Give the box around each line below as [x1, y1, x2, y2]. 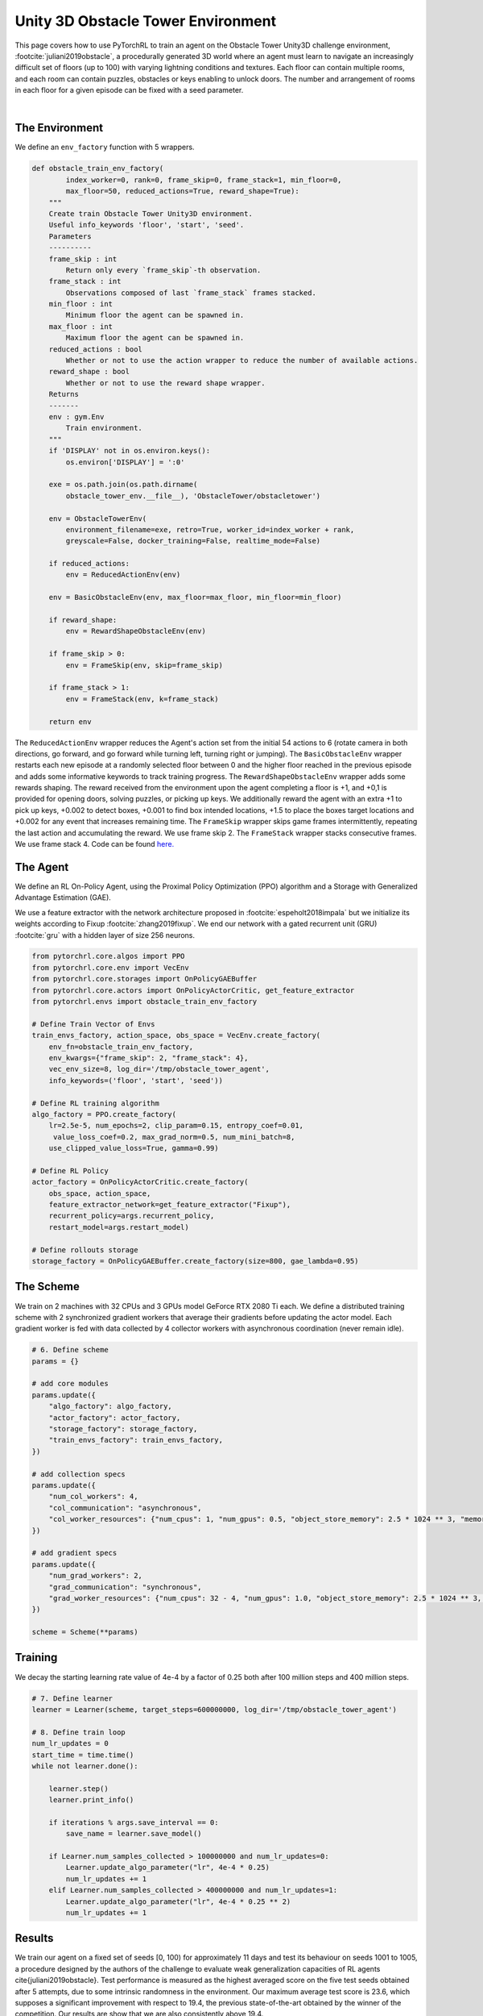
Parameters [48, 231, 92, 241]
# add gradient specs [31, 1548, 118, 1558]
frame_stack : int [48, 277, 122, 286]
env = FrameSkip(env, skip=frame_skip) [65, 660, 223, 669]
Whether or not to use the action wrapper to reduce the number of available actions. [65, 356, 419, 365]
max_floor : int [48, 322, 113, 331]
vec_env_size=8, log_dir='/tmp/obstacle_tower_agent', [48, 1064, 270, 1074]
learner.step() [48, 1784, 109, 1793]
